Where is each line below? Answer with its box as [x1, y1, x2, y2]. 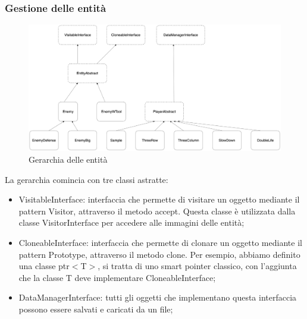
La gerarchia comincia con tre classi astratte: [5, 173, 168, 185]
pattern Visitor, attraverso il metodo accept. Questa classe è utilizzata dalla [18, 204, 296, 217]
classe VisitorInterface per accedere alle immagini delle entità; [18, 216, 245, 229]
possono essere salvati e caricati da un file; [18, 302, 173, 315]
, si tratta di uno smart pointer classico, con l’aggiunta [98, 260, 297, 272]
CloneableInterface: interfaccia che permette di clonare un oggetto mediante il [18, 236, 302, 249]
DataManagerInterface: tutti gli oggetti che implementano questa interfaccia [18, 291, 297, 304]
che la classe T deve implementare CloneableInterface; [18, 271, 216, 283]
